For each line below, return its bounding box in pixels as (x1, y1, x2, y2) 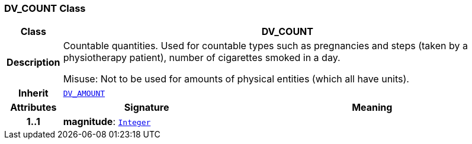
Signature (124, 101, 169, 114)
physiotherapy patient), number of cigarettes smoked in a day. (63, 52, 341, 64)
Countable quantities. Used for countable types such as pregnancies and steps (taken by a (63, 40, 468, 52)
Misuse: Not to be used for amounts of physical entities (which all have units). (63, 73, 409, 85)
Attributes (10, 101, 57, 114)
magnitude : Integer (63, 116, 151, 128)
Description (7, 56, 60, 69)
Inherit (18, 87, 49, 100)
